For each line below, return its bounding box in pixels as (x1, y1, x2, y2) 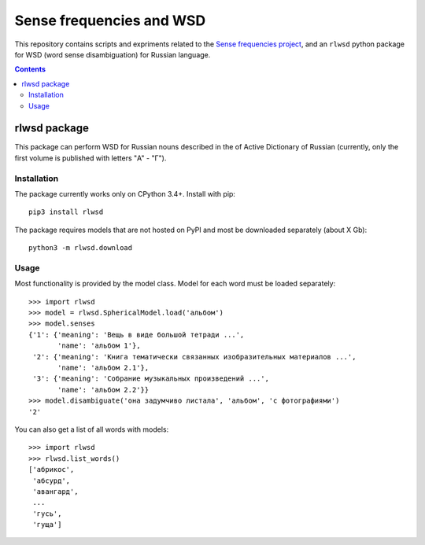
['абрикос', (28, 465, 75, 474)
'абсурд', (32, 476, 71, 485)
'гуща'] (32, 520, 62, 529)
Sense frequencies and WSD (14, 12, 206, 29)
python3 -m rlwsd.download (28, 244, 133, 252)
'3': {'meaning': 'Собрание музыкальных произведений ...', (32, 374, 269, 383)
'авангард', (32, 487, 79, 495)
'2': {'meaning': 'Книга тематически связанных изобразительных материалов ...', (32, 352, 357, 361)
